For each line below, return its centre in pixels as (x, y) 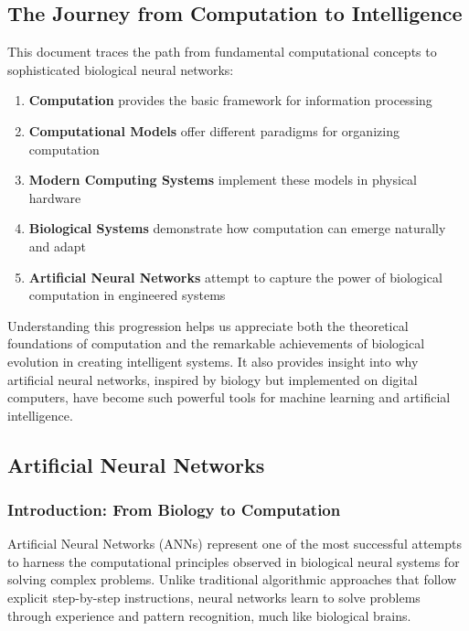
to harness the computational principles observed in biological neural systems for (234, 561)
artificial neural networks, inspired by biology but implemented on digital (213, 379)
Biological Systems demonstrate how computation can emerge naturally (237, 228)
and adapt (58, 246)
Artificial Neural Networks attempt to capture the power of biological (235, 277)
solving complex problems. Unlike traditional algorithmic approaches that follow (232, 579)
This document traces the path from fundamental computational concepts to (222, 52)
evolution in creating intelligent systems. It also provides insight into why (213, 361)
